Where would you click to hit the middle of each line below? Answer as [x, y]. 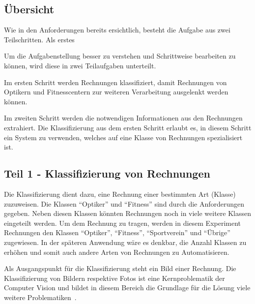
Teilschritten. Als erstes [39, 39]
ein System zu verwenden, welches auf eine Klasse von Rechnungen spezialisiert [123, 137]
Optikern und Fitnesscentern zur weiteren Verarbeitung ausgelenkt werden [116, 92]
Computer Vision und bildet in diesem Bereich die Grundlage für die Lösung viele [127, 288]
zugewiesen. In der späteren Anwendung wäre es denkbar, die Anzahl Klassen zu [125, 242]
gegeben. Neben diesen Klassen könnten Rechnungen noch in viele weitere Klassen [128, 213]
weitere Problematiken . [40, 297]
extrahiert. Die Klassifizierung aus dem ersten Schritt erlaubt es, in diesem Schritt [128, 127]
